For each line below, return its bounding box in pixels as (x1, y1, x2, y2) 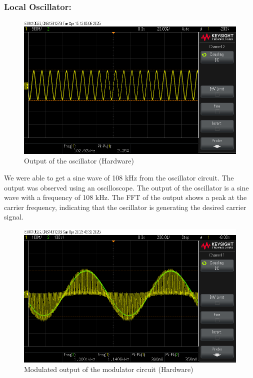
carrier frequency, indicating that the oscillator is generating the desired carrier (4, 201, 246, 212)
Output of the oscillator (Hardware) (24, 155, 134, 166)
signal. (4, 211, 23, 222)
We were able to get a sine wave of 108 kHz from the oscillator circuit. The (4, 172, 234, 182)
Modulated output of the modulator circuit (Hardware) (24, 364, 193, 374)
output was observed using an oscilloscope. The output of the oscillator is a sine (4, 182, 249, 192)
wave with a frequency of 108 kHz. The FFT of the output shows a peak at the (4, 192, 247, 202)
